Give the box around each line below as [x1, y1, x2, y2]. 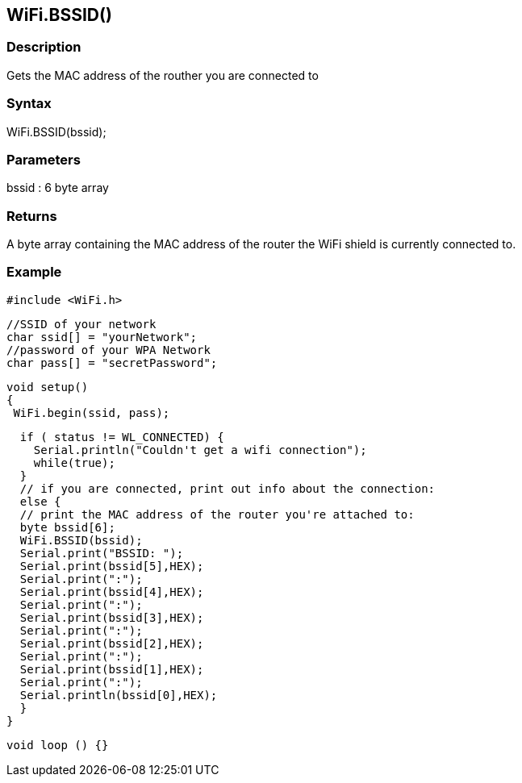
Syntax [6, 95, 52, 112]
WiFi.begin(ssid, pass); [13, 406, 170, 419]
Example [6, 264, 62, 281]
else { [19, 494, 61, 508]
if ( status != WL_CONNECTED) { [19, 430, 224, 444]
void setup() [6, 380, 89, 394]
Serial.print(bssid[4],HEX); [19, 585, 204, 598]
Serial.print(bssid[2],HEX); [19, 636, 204, 650]
